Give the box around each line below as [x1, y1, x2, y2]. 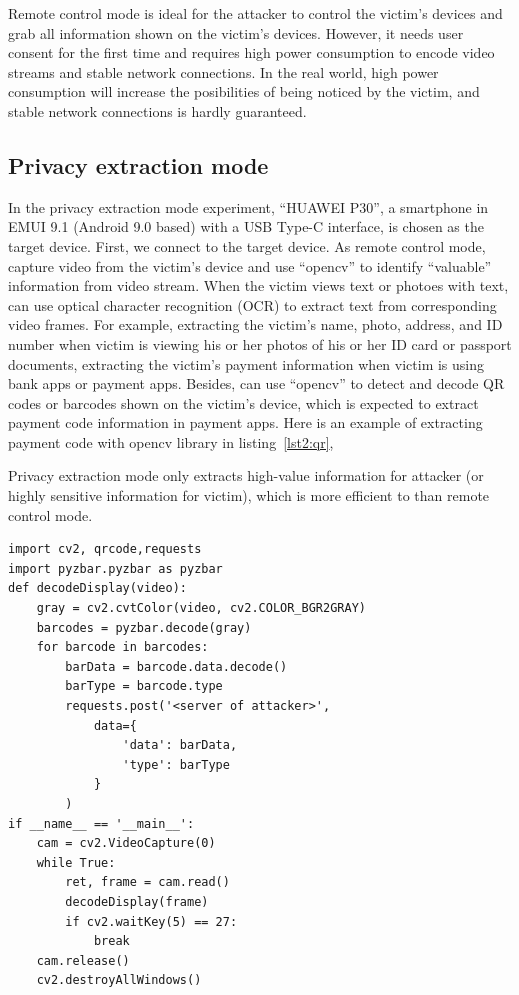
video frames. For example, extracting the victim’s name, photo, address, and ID [8, 314, 503, 335]
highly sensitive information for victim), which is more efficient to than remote [8, 485, 490, 506]
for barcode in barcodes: [36, 640, 209, 655]
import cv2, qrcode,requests [8, 542, 202, 557]
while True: [36, 855, 116, 870]
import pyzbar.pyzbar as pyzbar [8, 561, 223, 576]
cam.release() [36, 953, 130, 968]
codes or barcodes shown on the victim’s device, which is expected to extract [8, 392, 479, 413]
